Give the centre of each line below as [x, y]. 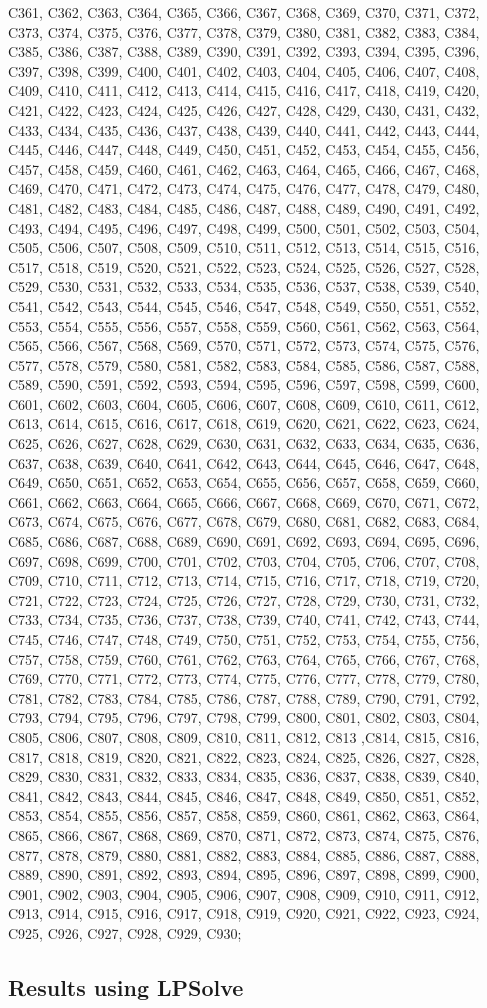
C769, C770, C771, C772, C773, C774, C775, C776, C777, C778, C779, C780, [244, 678]
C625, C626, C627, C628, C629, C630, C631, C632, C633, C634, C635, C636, [244, 443]
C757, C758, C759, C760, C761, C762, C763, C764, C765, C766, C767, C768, [244, 658]
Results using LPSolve [126, 986]
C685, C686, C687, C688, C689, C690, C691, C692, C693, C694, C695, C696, [244, 541]
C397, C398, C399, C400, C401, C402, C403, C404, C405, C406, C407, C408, [244, 70]
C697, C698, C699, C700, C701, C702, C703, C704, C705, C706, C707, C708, [244, 560]
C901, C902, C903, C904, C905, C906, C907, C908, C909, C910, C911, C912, [244, 893]
